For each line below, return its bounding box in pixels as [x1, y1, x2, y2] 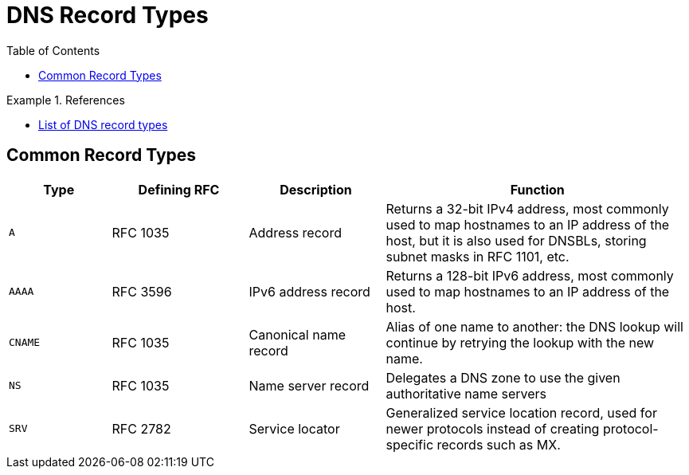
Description [280, 181, 352, 198]
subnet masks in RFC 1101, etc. [386, 248, 570, 265]
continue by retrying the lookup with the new [386, 334, 655, 351]
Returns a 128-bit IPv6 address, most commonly [386, 267, 674, 284]
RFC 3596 [112, 283, 172, 300]
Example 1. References [6, 92, 125, 107]
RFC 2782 [112, 420, 171, 437]
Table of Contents [6, 43, 100, 57]
